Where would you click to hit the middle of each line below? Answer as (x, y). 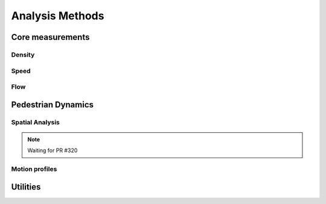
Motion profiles (34, 169)
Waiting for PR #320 (53, 150)
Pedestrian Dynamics (52, 105)
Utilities (26, 187)
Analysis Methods (58, 16)
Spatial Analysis (36, 122)
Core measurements (50, 37)
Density (23, 54)
